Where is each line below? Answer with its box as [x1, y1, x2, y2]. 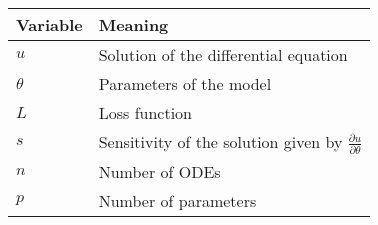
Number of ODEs [98, 159, 221, 183]
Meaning [98, 13, 169, 36]
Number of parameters [98, 188, 257, 212]
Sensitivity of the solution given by [98, 130, 343, 153]
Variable [16, 13, 83, 36]
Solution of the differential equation [98, 43, 348, 66]
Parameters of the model [98, 72, 272, 95]
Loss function [98, 101, 193, 124]
